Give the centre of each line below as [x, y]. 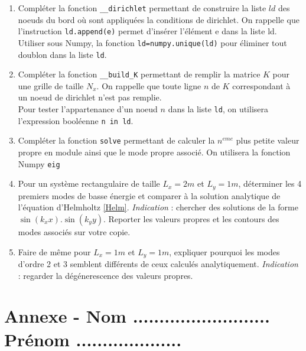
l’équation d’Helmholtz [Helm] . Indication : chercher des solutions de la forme [158, 207]
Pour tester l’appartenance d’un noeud [88, 109]
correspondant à [261, 85]
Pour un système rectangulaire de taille [89, 183]
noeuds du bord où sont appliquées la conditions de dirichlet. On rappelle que [159, 19]
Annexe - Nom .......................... [137, 316]
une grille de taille [51, 85]
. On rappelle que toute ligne [149, 85]
